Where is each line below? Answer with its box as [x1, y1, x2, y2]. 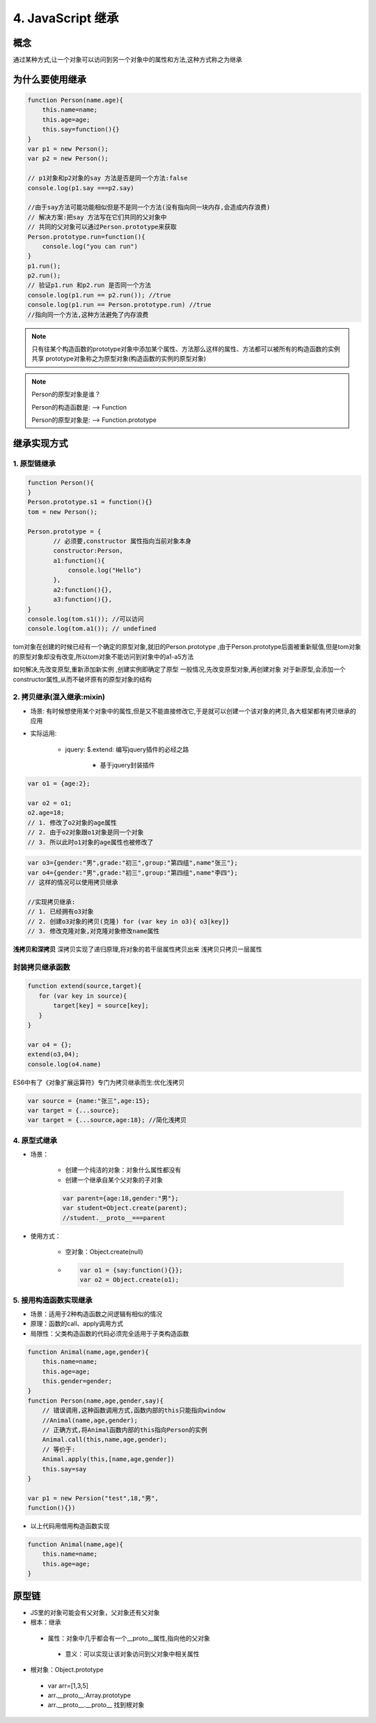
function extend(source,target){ [27, 982, 142, 990]
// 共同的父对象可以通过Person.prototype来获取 [27, 223, 177, 231]
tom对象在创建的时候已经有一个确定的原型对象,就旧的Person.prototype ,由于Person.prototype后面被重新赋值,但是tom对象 [13, 643, 361, 651]
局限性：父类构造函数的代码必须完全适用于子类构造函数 [30, 1329, 189, 1337]
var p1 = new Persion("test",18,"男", [27, 1494, 159, 1502]
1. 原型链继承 [13, 458, 56, 468]
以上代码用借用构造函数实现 [30, 1522, 110, 1530]
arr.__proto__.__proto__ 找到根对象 [47, 1701, 145, 1709]
